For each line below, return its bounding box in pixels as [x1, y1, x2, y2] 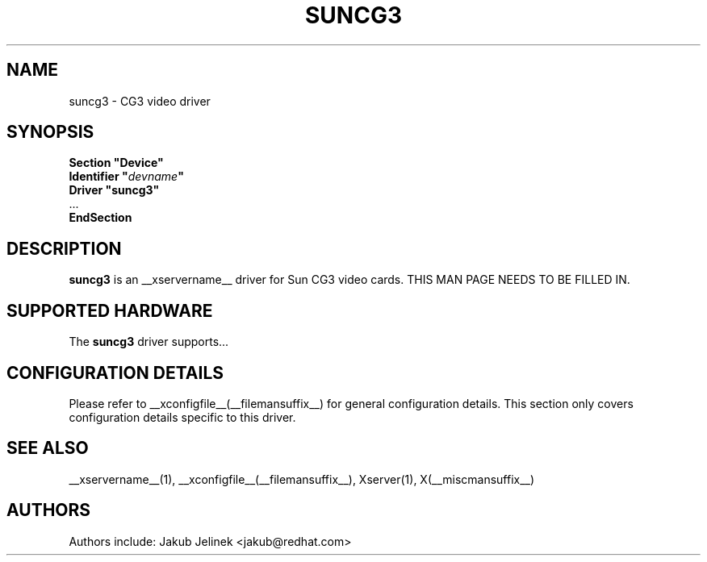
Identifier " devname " [69, 169, 184, 184]
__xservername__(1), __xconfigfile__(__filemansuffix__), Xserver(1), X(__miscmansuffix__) [69, 472, 535, 486]
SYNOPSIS [6, 122, 94, 143]
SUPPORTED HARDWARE [6, 300, 213, 321]
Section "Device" [69, 156, 164, 170]
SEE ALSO [6, 438, 89, 459]
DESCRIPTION [6, 238, 122, 259]
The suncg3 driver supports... [69, 335, 229, 349]
